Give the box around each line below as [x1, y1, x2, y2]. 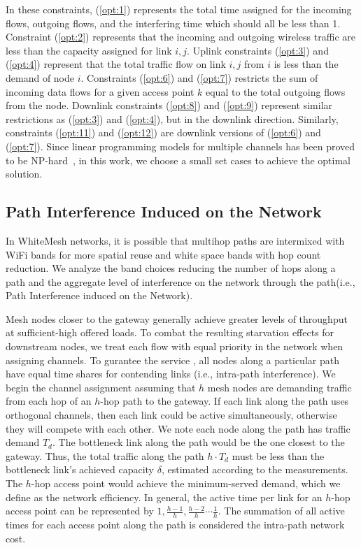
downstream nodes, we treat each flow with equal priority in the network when [6, 339, 344, 354]
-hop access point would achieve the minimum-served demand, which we [31, 476, 341, 491]
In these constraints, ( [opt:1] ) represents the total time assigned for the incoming [6, 2, 352, 16]
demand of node [6, 70, 75, 85]
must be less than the [232, 448, 325, 463]
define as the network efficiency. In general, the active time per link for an [6, 489, 323, 504]
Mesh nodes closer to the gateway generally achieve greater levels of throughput [6, 311, 348, 326]
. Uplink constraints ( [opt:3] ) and [187, 43, 329, 57]
